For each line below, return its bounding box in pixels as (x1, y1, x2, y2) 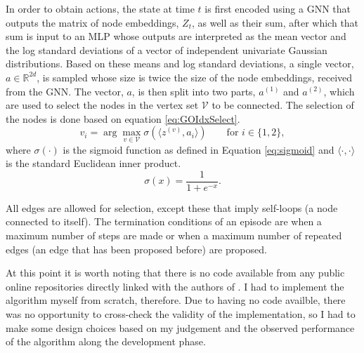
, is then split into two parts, (131, 84, 256, 98)
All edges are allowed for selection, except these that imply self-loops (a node (6, 200, 338, 215)
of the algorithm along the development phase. (6, 334, 206, 349)
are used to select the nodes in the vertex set (6, 98, 199, 112)
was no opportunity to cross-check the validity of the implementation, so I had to (6, 306, 356, 321)
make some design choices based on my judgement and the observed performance (6, 320, 355, 335)
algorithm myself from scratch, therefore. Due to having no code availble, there (6, 293, 346, 307)
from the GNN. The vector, (6, 84, 124, 98)
